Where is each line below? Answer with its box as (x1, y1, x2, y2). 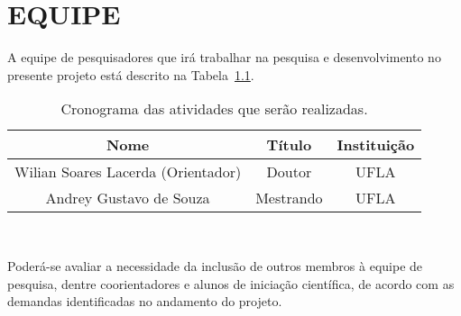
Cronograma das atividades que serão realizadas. (60, 98, 368, 120)
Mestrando (255, 187, 323, 209)
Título (266, 134, 312, 156)
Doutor (266, 161, 312, 183)
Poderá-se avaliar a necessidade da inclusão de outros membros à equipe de (7, 256, 423, 275)
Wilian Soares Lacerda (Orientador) (14, 161, 242, 183)
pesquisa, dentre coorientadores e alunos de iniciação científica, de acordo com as (7, 274, 455, 293)
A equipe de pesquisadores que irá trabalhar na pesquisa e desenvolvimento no (7, 48, 441, 67)
